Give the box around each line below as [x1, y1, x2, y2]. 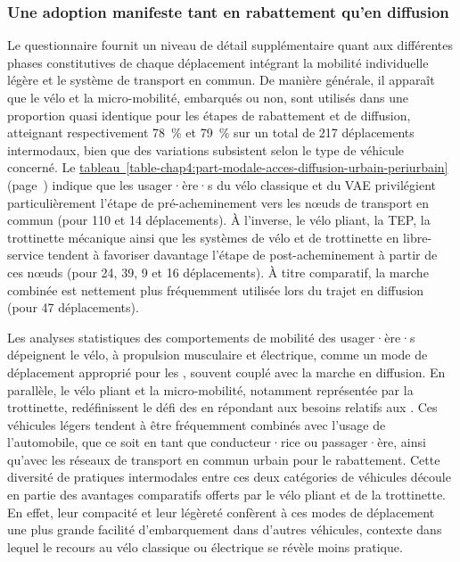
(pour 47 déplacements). [7, 298, 139, 317]
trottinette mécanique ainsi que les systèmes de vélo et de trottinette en [7, 227, 399, 246]
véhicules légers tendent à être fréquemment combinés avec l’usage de [7, 415, 386, 434]
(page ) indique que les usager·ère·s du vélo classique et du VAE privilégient [7, 175, 436, 194]
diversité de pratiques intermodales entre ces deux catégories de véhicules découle [7, 467, 451, 486]
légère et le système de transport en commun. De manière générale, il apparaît [7, 70, 435, 89]
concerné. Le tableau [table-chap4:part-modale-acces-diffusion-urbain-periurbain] [7, 158, 448, 177]
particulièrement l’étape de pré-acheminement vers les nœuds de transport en [7, 193, 430, 211]
